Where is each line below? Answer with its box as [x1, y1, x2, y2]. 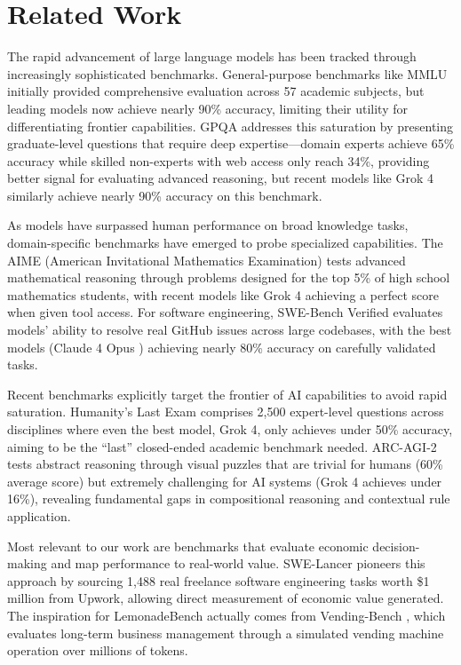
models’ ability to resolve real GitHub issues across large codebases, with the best [7, 321, 452, 339]
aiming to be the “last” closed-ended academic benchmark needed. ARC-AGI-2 [7, 437, 437, 455]
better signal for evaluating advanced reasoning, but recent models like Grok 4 [7, 169, 434, 187]
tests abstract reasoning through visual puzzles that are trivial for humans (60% [7, 455, 443, 473]
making [7, 554, 47, 573]
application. [7, 506, 71, 525]
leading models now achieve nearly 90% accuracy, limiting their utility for [7, 99, 408, 117]
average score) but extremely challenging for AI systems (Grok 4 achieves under [7, 471, 442, 490]
